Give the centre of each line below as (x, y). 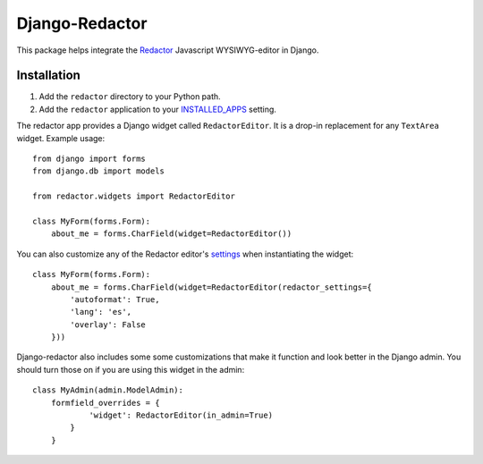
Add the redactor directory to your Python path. (130, 97)
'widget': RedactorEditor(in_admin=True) (181, 415)
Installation (48, 76)
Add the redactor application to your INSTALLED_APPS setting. (158, 109)
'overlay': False (108, 325)
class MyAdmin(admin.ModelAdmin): (108, 390)
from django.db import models (99, 171)
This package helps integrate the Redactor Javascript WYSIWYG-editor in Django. (168, 50)
